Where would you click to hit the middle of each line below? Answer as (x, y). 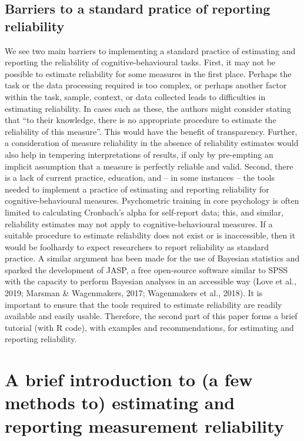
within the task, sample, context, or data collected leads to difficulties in (135, 96)
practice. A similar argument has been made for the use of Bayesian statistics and (152, 258)
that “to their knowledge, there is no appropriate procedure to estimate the (141, 120)
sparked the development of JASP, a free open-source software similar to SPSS (146, 269)
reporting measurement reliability (144, 425)
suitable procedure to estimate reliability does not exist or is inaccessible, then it (150, 235)
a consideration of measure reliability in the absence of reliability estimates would (152, 143)
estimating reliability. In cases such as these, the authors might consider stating (148, 108)
